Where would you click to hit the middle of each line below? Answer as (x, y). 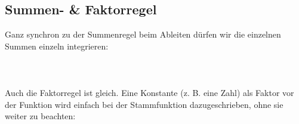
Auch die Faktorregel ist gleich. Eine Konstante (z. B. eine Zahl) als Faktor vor (149, 93)
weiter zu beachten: (40, 116)
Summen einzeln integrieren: (57, 46)
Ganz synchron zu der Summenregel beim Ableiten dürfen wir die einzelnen (143, 34)
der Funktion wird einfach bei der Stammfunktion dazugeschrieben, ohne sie (144, 104)
